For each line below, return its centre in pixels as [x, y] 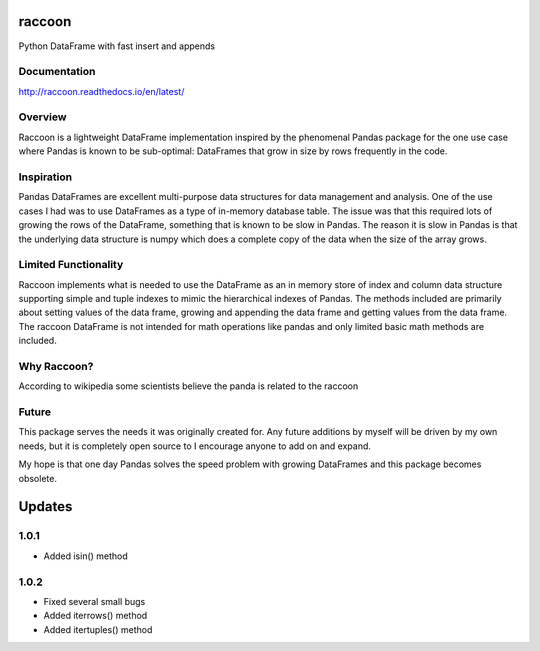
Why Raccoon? [56, 366]
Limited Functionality [71, 265]
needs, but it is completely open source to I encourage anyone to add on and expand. [195, 446]
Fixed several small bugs [94, 601]
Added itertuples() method [98, 629]
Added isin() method [86, 556]
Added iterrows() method [95, 616]
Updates [45, 506]
